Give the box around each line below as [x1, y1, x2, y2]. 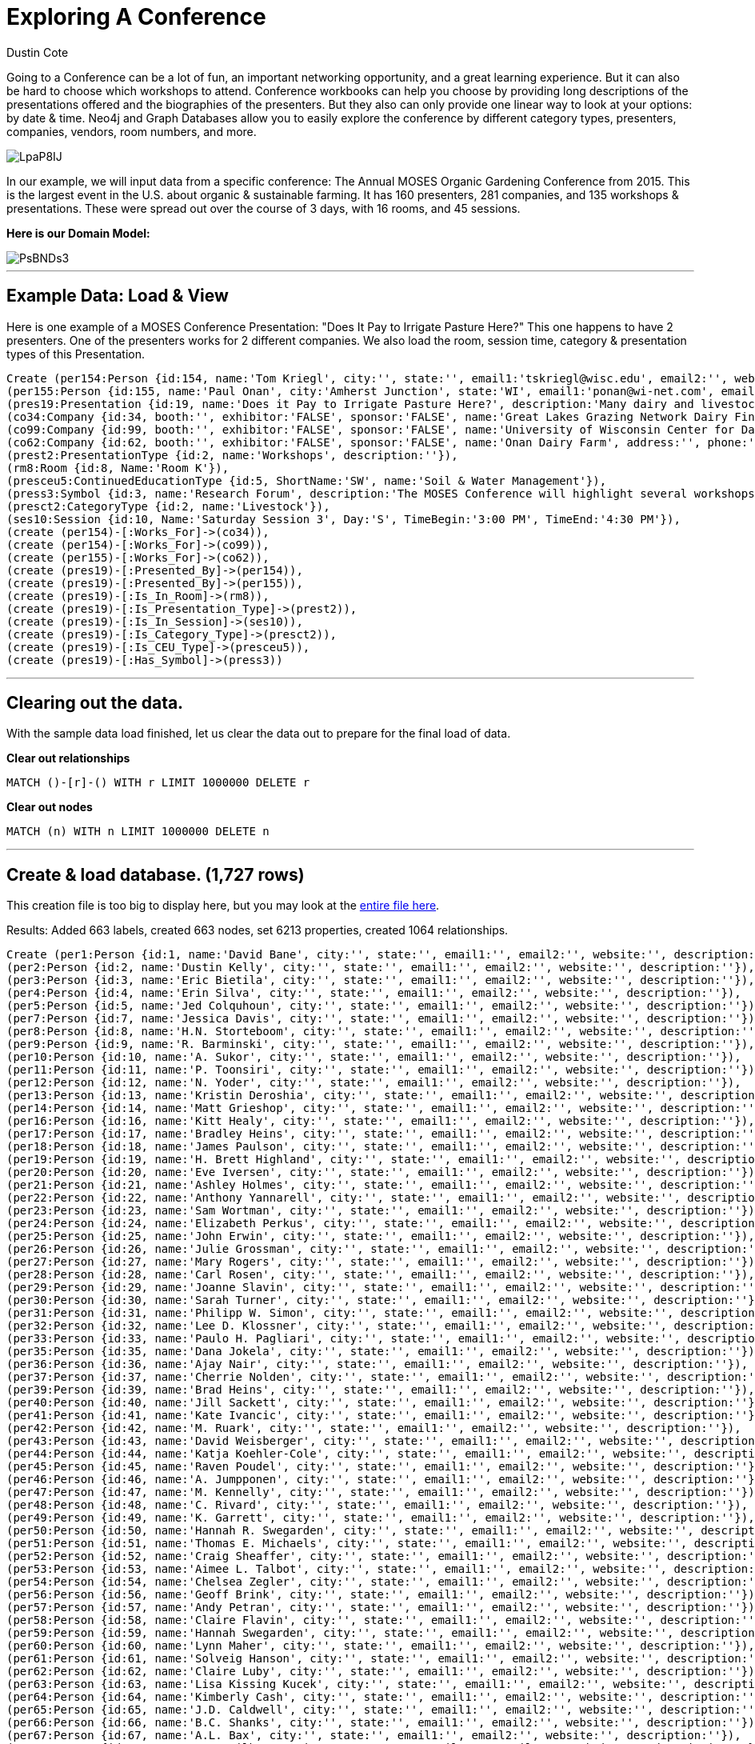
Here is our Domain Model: [6, 226, 150, 240]
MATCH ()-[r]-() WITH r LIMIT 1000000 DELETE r [6, 776, 310, 790]
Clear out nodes [6, 800, 93, 814]
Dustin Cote [6, 45, 69, 59]
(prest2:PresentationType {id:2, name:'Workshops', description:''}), [6, 448, 458, 462]
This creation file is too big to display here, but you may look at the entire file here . [6, 898, 440, 913]
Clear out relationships [6, 751, 130, 766]
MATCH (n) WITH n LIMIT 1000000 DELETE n [6, 825, 270, 838]
